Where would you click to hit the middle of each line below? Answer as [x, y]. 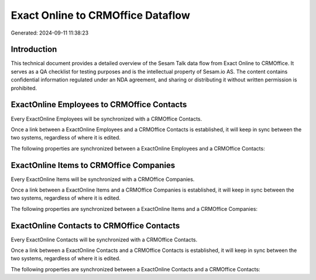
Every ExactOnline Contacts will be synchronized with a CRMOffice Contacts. [104, 240]
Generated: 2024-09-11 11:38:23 [50, 33]
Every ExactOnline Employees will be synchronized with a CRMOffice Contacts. [107, 119]
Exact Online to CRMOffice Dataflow [100, 15]
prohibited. [24, 88]
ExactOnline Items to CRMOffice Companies [93, 165]
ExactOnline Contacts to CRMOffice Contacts [95, 226]
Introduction [34, 49]
